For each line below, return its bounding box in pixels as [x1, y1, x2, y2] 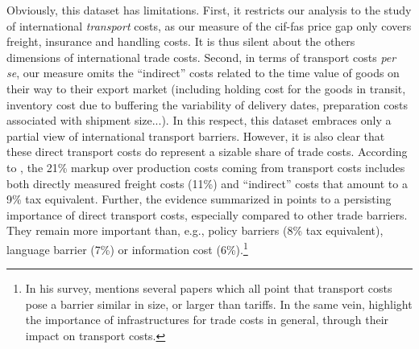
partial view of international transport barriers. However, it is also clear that [6, 127, 385, 144]
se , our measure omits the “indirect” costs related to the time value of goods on [6, 64, 400, 81]
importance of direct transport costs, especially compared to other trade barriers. [6, 206, 408, 223]
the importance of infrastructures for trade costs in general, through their [25, 311, 389, 328]
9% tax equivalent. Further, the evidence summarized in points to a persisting [6, 191, 392, 207]
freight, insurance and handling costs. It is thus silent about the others [6, 33, 355, 50]
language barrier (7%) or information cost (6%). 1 [6, 238, 248, 257]
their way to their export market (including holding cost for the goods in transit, [6, 80, 406, 96]
